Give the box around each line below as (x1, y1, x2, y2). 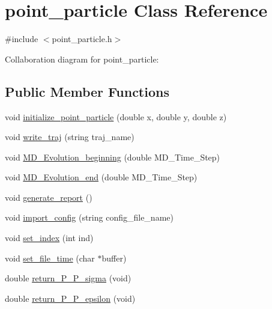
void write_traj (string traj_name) (5, 130, 134, 143)
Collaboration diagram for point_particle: (5, 52, 159, 65)
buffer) (101, 251, 127, 264)
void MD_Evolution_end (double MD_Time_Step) (5, 171, 198, 183)
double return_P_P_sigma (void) (5, 272, 131, 284)
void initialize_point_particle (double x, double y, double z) (5, 110, 227, 123)
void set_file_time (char (5, 251, 95, 264)
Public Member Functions (5, 82, 169, 100)
